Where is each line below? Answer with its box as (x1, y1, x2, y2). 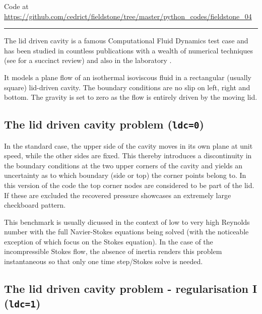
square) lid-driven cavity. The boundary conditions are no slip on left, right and (4, 82, 250, 92)
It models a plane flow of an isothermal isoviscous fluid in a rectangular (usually (4, 72, 251, 82)
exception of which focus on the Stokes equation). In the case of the (4, 236, 213, 246)
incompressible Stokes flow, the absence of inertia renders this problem (4, 246, 222, 257)
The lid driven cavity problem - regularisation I (4, 281, 257, 296)
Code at (4, 1, 29, 11)
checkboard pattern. (4, 200, 66, 210)
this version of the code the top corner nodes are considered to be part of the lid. (4, 179, 254, 190)
